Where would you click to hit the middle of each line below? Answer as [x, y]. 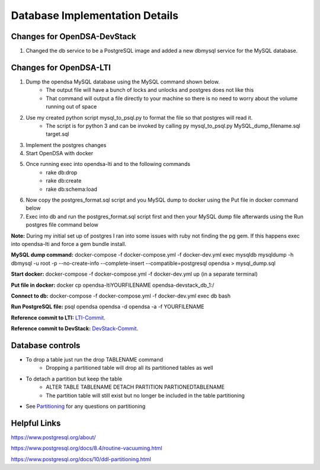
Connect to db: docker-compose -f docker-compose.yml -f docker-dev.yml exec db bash [121, 296]
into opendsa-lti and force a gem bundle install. [69, 244]
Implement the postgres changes [66, 145]
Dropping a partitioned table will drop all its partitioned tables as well [129, 368]
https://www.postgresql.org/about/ [53, 437]
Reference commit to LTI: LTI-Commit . [58, 318]
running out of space [71, 107]
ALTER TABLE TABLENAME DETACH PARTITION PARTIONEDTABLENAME [135, 387]
